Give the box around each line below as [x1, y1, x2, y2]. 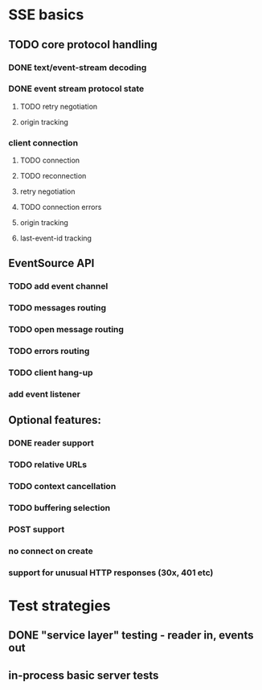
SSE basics [8, 6, 84, 24]
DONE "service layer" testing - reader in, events [8, 629, 254, 643]
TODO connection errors [19, 203, 102, 212]
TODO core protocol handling [8, 38, 158, 51]
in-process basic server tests [8, 668, 159, 682]
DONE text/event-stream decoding [8, 62, 147, 73]
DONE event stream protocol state [8, 83, 145, 94]
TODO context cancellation [8, 481, 117, 492]
